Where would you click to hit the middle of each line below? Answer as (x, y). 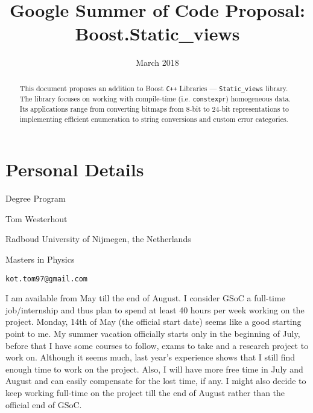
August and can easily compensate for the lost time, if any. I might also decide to (156, 381)
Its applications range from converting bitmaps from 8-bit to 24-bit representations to (154, 108)
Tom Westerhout (36, 218)
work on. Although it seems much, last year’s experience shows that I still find (150, 357)
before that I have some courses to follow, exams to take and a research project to (157, 345)
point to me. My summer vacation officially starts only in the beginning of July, (153, 334)
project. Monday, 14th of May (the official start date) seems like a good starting (153, 322)
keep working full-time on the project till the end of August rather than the (145, 393)
